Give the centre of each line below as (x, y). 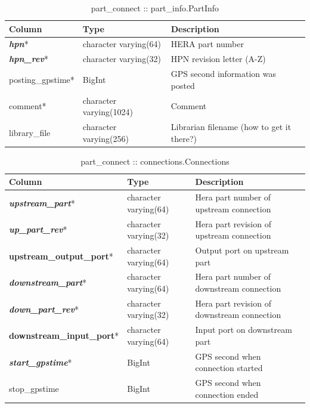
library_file (30, 132)
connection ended (227, 394)
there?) (184, 138)
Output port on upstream (242, 250)
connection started (229, 368)
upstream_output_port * (61, 256)
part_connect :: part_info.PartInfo (155, 8)
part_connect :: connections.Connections (155, 161)
